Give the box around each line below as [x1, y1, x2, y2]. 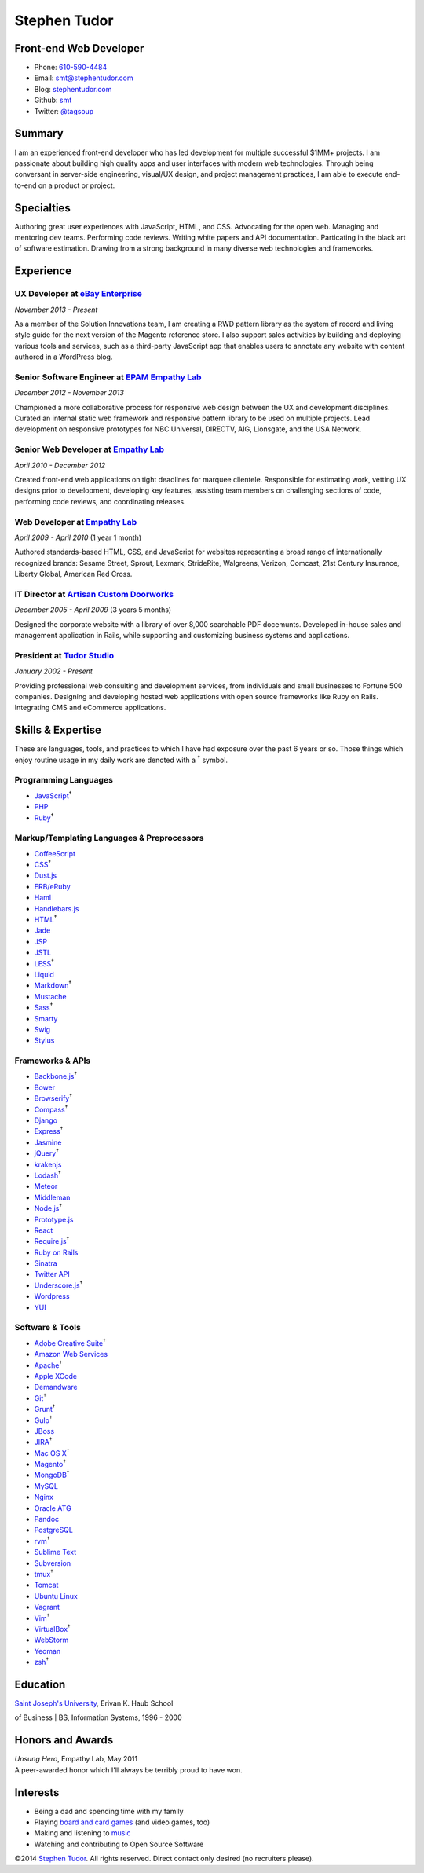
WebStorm [34, 1635, 69, 1645]
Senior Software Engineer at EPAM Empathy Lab [14, 372, 202, 383]
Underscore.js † [34, 1279, 83, 1290]
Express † [34, 1125, 64, 1136]
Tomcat [34, 1580, 59, 1590]
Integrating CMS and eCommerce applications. [14, 703, 166, 713]
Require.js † [34, 1235, 70, 1246]
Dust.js [34, 871, 57, 880]
